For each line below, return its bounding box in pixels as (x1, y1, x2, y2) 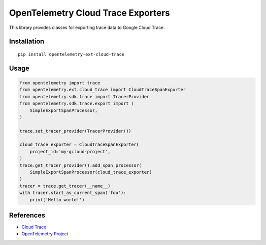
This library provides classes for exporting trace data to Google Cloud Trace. (9, 25, 165, 30)
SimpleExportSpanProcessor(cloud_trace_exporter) (30, 169, 152, 175)
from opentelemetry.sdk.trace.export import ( (19, 101, 134, 107)
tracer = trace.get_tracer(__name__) (19, 183, 111, 189)
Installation (9, 37, 44, 46)
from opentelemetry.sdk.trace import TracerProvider (19, 94, 150, 99)
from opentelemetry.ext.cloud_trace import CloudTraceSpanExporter (19, 87, 186, 93)
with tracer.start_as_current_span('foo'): (19, 190, 127, 196)
